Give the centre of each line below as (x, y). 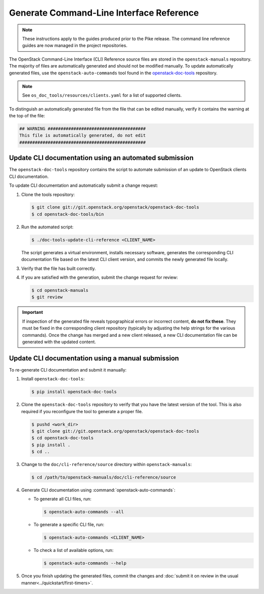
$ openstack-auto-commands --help (85, 563)
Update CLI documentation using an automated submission (101, 158)
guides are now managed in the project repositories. (75, 45)
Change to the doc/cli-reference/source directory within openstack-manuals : (107, 464)
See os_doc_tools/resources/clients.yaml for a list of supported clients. (102, 95)
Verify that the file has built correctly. (59, 268)
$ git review (47, 297)
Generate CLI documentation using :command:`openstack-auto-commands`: (98, 490)
